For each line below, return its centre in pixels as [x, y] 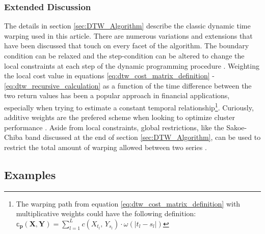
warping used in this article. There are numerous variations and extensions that [128, 35]
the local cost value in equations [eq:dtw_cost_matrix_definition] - [109, 76]
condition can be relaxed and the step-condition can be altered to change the [124, 55]
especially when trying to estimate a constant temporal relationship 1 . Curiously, [129, 106]
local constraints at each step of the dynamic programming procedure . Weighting [132, 65]
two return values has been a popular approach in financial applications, [117, 95]
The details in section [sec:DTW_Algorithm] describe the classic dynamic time [127, 26]
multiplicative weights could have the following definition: [106, 213]
